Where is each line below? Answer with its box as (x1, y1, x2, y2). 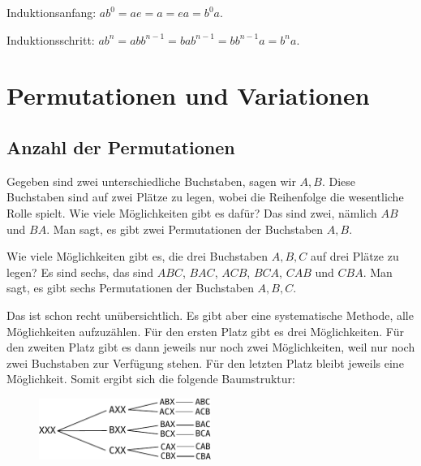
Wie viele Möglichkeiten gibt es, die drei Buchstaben (6, 248, 268, 265)
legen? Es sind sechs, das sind (6, 263, 154, 280)
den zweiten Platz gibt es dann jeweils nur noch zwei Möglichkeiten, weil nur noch (6, 339, 415, 356)
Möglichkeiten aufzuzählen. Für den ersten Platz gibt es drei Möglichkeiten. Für (6, 322, 404, 339)
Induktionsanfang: (6, 4, 97, 20)
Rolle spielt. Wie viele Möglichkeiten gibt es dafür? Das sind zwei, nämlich (6, 204, 377, 221)
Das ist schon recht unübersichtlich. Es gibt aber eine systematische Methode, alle (6, 306, 414, 323)
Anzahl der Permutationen (6, 134, 235, 159)
